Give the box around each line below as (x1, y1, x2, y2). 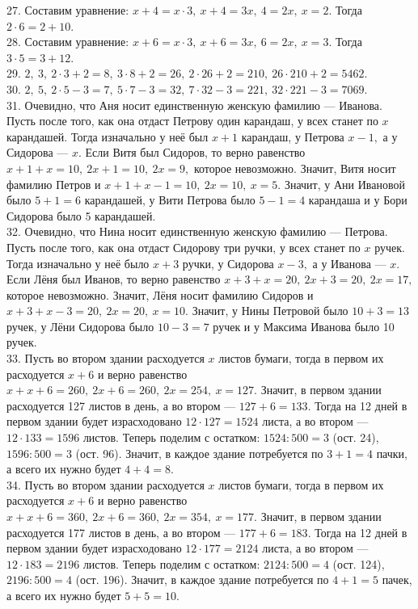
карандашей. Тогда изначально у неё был (6, 128, 209, 145)
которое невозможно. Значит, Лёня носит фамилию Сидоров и (6, 286, 314, 303)
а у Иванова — (312, 254, 386, 271)
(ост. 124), (332, 555, 385, 572)
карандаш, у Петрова (241, 128, 344, 145)
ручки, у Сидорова (182, 254, 274, 271)
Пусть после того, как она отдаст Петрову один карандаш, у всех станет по (6, 112, 378, 129)
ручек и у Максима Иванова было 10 (213, 317, 395, 334)
